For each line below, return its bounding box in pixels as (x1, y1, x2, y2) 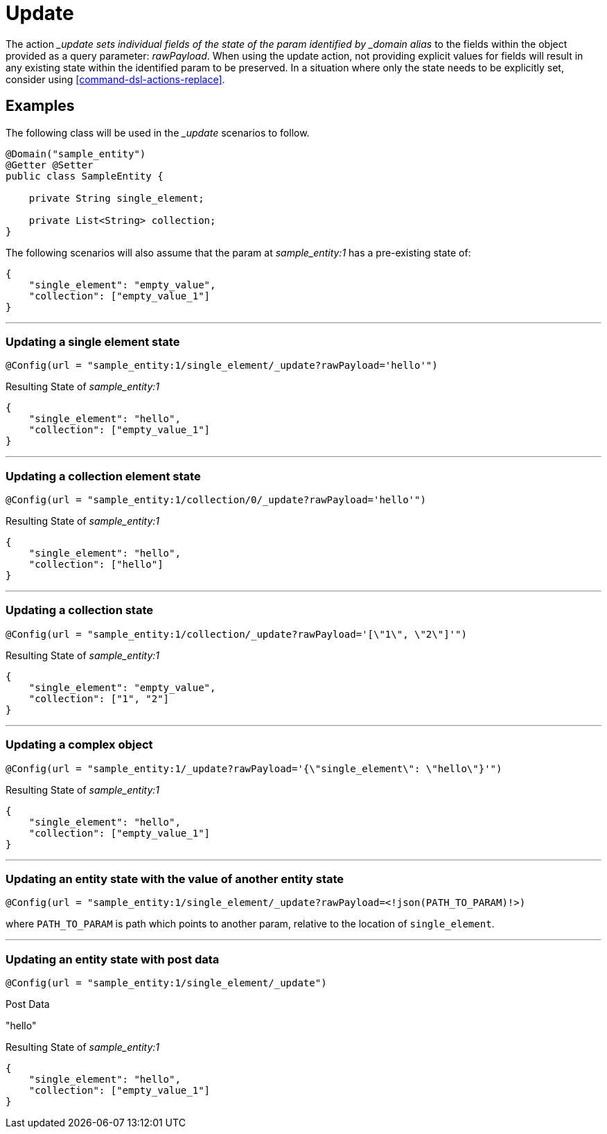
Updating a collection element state (6, 469, 201, 483)
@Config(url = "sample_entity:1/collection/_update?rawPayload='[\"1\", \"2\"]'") (6, 628, 467, 640)
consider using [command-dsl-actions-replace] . (6, 73, 225, 85)
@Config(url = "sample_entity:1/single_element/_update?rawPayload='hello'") (6, 360, 438, 372)
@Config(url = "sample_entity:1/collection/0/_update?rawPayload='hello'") (6, 494, 426, 506)
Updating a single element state (6, 334, 180, 349)
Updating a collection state (6, 603, 154, 618)
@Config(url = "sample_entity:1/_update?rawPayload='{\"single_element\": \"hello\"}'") (6, 762, 502, 774)
